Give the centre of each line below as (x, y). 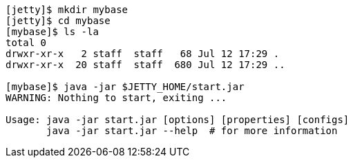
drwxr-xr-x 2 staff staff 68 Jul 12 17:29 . (143, 54)
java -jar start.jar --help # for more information (192, 131)
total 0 (26, 43)
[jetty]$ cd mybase (58, 21)
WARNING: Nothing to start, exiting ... (116, 98)
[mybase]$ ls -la (52, 32)
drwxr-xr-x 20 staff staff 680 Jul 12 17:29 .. (145, 65)
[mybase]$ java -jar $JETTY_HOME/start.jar (125, 87)
